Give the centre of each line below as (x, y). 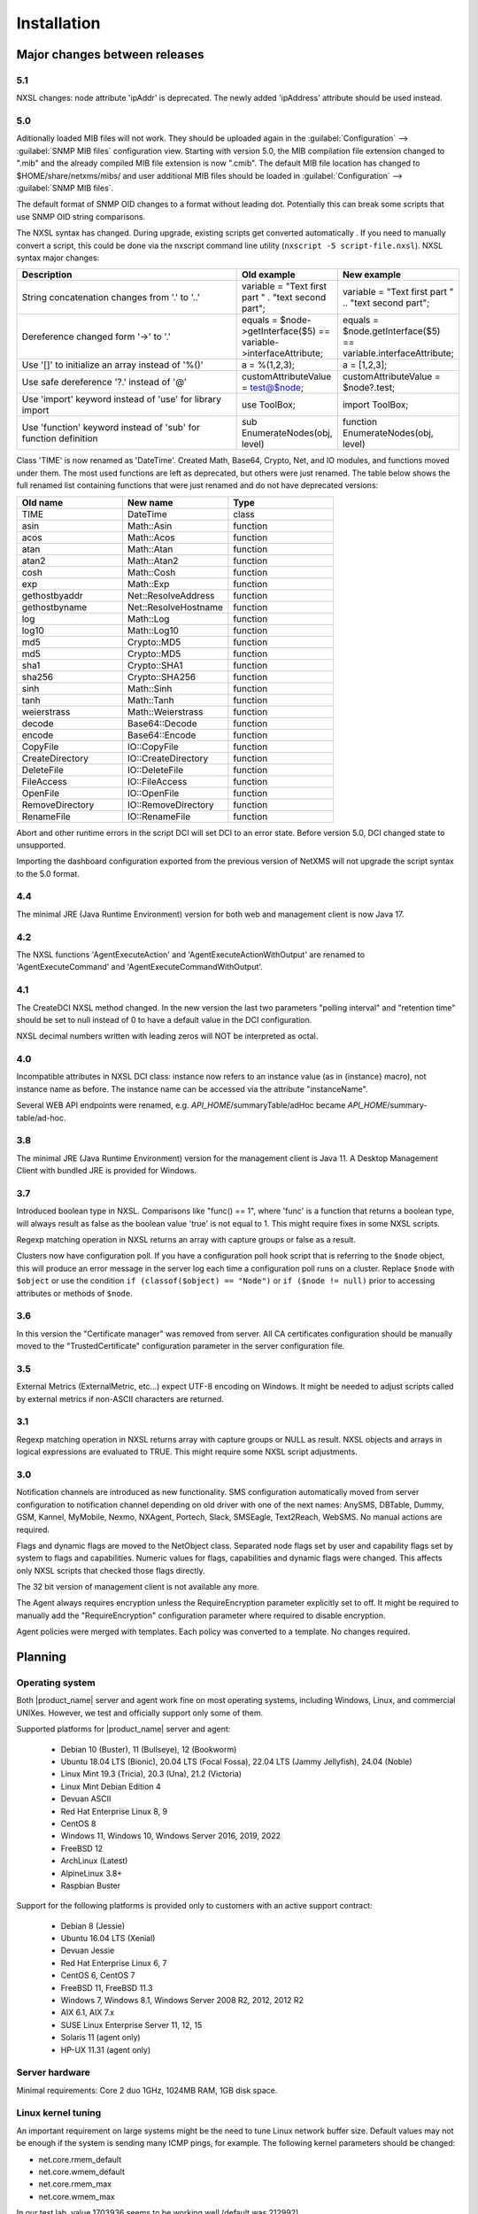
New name (150, 502)
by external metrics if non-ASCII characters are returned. (120, 1398)
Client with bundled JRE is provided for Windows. (107, 1171)
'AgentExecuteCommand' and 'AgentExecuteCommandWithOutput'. (139, 967)
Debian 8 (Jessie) (93, 1925)
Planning (41, 1657)
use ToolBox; (269, 405)
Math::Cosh (151, 572)
